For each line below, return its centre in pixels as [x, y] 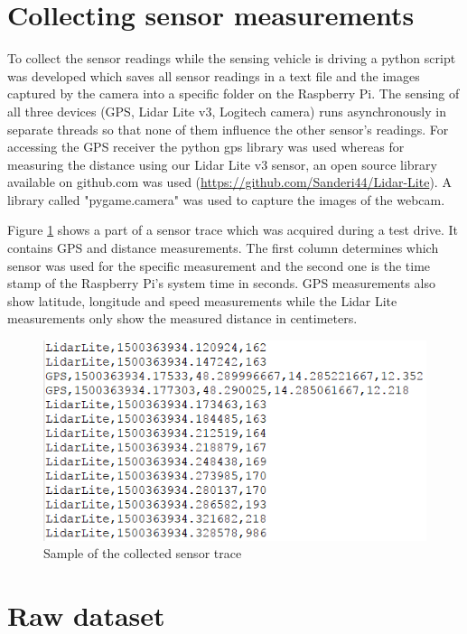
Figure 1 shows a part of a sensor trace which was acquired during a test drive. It [233, 230]
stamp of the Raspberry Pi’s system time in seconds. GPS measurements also [222, 283]
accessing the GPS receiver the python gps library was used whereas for [206, 147]
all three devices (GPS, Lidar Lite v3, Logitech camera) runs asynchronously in [227, 111]
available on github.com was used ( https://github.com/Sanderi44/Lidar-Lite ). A [229, 182]
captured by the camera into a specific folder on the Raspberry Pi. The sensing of [233, 93]
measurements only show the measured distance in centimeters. [182, 318]
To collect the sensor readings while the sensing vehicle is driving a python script [232, 58]
